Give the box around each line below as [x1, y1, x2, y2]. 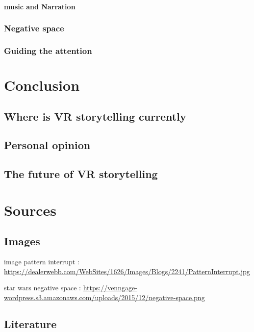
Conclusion [4, 75, 80, 95]
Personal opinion [4, 137, 91, 153]
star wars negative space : [4, 282, 81, 293]
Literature [4, 316, 57, 331]
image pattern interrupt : [4, 256, 79, 267]
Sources [4, 200, 56, 220]
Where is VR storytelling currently [4, 108, 186, 124]
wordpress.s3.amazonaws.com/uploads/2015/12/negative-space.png [4, 292, 205, 302]
